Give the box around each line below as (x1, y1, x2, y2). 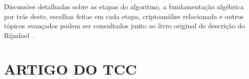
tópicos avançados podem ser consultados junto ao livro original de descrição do (4, 20, 245, 31)
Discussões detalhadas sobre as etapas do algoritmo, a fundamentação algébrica (4, 1, 244, 11)
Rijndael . (4, 30, 35, 40)
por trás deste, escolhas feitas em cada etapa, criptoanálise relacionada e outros (4, 11, 244, 21)
